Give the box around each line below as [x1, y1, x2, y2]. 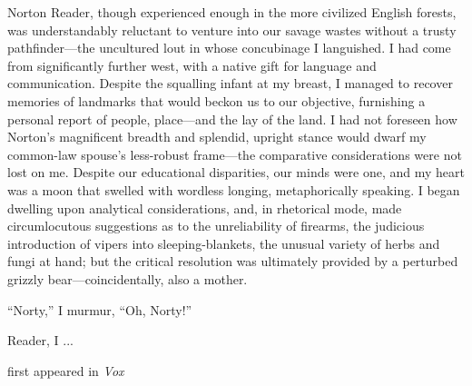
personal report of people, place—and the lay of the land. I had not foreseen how [7, 109, 457, 128]
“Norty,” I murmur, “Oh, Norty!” [7, 300, 192, 319]
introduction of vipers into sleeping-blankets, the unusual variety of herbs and [7, 233, 440, 252]
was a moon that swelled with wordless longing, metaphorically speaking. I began [7, 180, 460, 199]
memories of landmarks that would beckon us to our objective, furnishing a [7, 91, 426, 110]
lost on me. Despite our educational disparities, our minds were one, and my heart [7, 163, 465, 182]
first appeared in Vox [7, 361, 124, 380]
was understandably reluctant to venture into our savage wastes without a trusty [7, 20, 457, 39]
